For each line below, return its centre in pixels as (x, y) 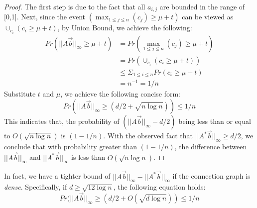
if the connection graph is (211, 176)
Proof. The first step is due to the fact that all (75, 6)
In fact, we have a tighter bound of (57, 176)
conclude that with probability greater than (70, 146)
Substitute (20, 94)
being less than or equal (215, 121)
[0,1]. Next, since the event (45, 17)
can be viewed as (208, 17)
